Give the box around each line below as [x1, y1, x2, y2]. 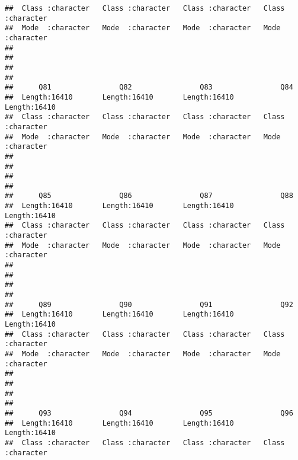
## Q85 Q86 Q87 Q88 [5, 191, 293, 200]
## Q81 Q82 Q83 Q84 [5, 83, 293, 92]
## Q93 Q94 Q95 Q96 [5, 408, 293, 417]
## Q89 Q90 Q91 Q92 [5, 300, 293, 309]
